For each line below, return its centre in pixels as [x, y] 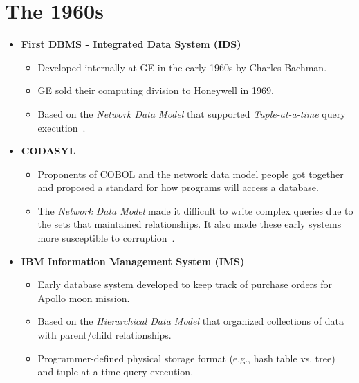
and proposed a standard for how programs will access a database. [178, 187]
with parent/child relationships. [104, 335]
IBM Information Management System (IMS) [133, 261]
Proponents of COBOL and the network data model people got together [191, 173]
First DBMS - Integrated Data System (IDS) [131, 44]
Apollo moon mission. [84, 297]
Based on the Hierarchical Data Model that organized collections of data [191, 321]
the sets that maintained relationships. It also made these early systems [190, 224]
